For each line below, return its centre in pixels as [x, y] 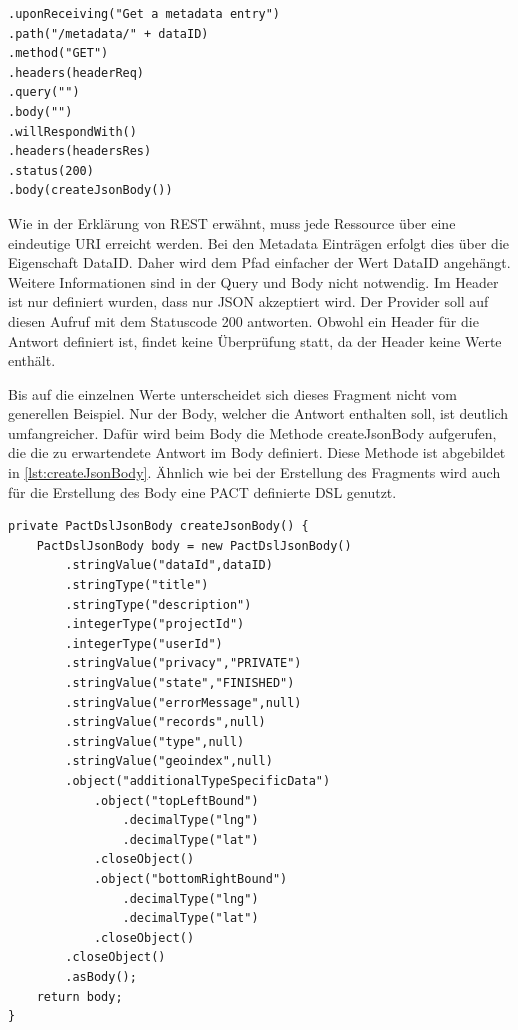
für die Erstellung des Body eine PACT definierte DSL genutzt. [202, 491]
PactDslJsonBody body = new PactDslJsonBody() [194, 545]
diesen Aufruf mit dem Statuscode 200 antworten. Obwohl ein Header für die [243, 320]
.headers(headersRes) [80, 151]
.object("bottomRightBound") [190, 878]
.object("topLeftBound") [176, 800]
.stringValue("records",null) [165, 722]
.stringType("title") [137, 585]
